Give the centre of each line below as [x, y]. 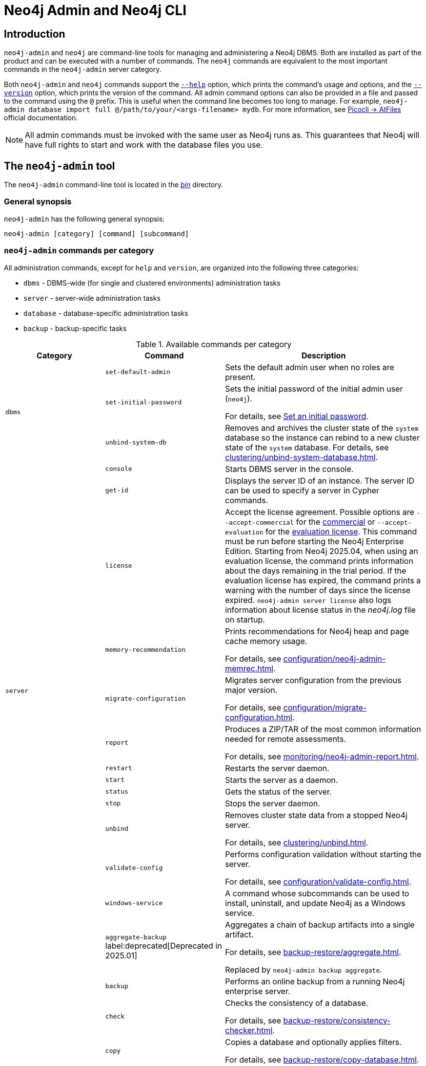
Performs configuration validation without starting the [323, 854]
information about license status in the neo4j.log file [320, 610]
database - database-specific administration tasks [106, 313]
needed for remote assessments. [285, 739]
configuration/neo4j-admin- [335, 658]
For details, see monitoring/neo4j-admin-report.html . [322, 756]
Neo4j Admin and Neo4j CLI [95, 10]
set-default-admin [138, 372]
